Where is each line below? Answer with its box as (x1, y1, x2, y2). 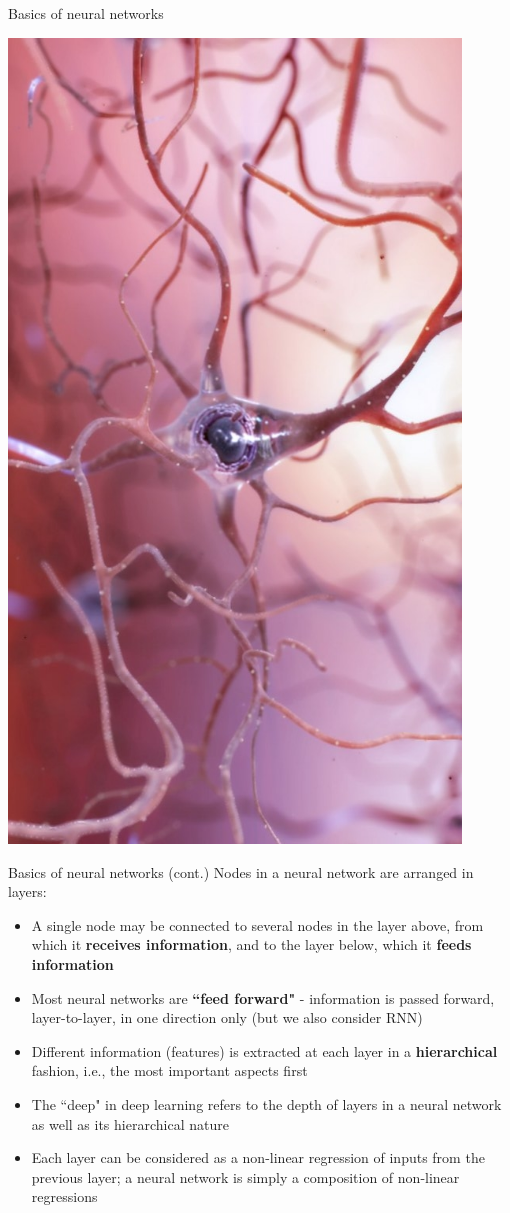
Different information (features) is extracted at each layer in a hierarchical (31, 1040, 498, 1061)
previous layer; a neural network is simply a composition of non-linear (31, 1166, 460, 1187)
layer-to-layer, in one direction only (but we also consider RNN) (31, 1007, 423, 1028)
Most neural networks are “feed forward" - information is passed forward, (31, 987, 495, 1008)
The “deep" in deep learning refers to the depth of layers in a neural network (31, 1093, 502, 1114)
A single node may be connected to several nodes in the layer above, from (31, 914, 484, 935)
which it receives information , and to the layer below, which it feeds (31, 934, 472, 955)
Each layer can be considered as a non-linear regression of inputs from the (31, 1147, 485, 1168)
